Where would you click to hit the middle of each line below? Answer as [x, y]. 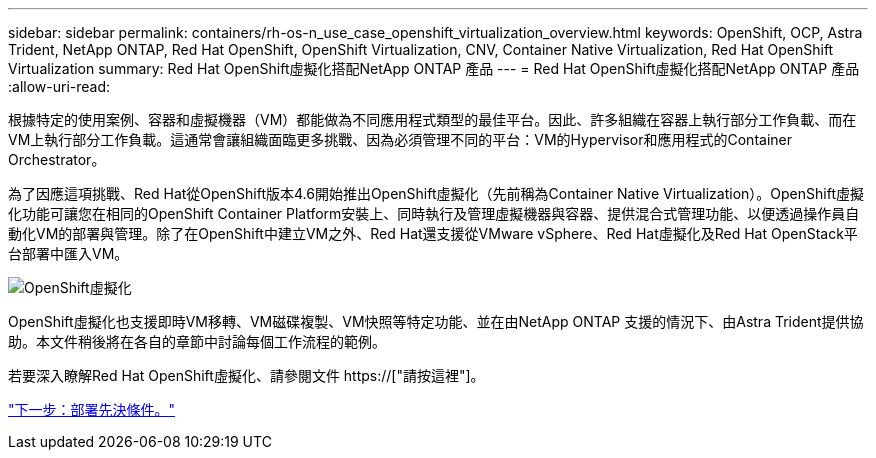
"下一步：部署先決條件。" [92, 409]
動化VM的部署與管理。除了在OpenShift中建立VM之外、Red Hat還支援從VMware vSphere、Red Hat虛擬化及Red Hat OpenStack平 [433, 233]
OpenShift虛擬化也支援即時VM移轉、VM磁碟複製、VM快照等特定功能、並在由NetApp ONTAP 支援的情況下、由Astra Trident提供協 [436, 321]
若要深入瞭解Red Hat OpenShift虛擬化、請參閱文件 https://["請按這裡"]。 [246, 375]
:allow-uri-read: [59, 86]
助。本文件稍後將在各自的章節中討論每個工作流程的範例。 [197, 341]
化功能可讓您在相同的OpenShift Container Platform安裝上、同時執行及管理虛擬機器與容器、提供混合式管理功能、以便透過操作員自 [434, 213]
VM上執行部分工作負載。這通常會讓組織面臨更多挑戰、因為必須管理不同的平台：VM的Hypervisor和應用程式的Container [400, 139]
